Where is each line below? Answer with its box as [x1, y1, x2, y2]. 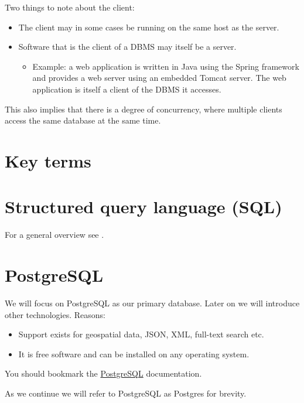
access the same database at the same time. [5, 114, 161, 127]
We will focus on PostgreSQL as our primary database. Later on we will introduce [5, 296, 300, 309]
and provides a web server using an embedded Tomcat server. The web [32, 71, 286, 84]
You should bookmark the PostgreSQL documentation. [5, 367, 202, 380]
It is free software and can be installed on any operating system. [18, 347, 250, 360]
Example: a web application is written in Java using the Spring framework [32, 60, 299, 72]
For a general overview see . [5, 228, 104, 241]
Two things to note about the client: [5, 1, 135, 13]
